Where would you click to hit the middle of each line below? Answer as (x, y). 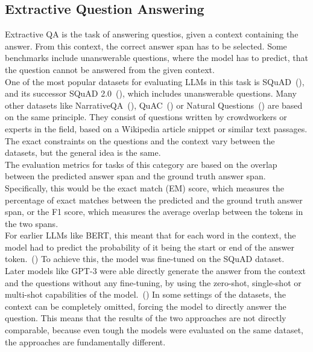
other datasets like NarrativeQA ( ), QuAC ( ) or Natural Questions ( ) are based (154, 105)
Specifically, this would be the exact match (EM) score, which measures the (144, 187)
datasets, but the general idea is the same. (83, 152)
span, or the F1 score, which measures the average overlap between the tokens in (154, 212)
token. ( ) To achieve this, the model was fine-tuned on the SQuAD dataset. (145, 259)
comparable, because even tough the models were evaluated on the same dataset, (154, 330)
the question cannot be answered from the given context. (110, 69)
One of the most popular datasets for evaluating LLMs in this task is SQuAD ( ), (155, 81)
